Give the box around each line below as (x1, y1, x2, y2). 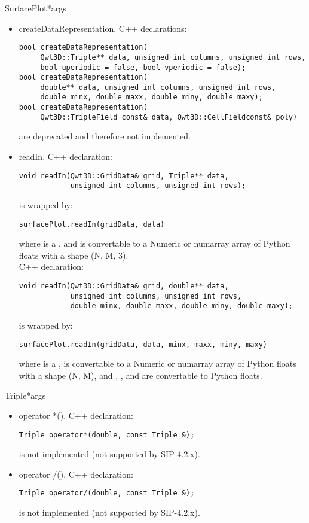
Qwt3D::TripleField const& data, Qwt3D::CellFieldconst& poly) (40, 112, 298, 121)
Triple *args (5, 389, 46, 402)
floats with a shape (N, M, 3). (19, 248, 129, 261)
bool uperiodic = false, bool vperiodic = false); (40, 63, 246, 72)
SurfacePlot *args (5, 2, 66, 14)
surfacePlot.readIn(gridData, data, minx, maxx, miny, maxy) (19, 340, 268, 349)
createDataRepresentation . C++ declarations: (19, 22, 187, 34)
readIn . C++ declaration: (19, 150, 112, 163)
